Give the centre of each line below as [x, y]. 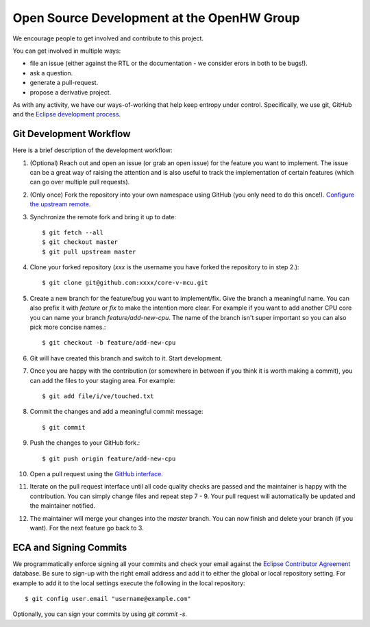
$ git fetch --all [73, 232]
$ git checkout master [80, 242]
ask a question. [51, 73]
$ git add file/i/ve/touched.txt [98, 396]
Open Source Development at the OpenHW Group [156, 18]
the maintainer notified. [63, 506]
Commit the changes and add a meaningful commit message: [116, 412]
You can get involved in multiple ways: [67, 51]
